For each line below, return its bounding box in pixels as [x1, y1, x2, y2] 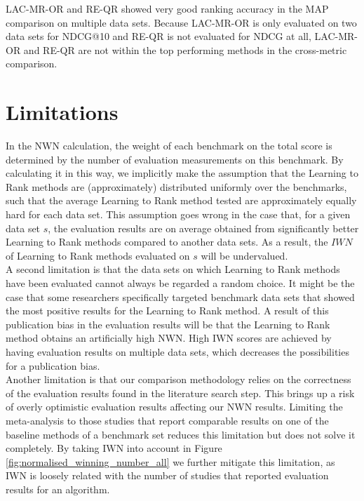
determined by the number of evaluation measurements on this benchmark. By [6, 152, 344, 166]
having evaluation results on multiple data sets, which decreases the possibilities [6, 345, 349, 359]
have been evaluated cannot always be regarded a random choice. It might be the [6, 276, 355, 290]
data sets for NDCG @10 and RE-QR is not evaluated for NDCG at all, [6, 29, 311, 44]
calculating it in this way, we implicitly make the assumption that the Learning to [6, 166, 358, 180]
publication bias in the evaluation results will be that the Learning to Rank [6, 316, 330, 331]
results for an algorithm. [6, 481, 110, 496]
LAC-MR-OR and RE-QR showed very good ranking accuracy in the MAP [6, 1, 329, 15]
